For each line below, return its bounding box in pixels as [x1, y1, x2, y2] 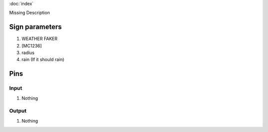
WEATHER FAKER [21, 36, 58, 42]
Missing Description [9, 10, 50, 16]
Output [9, 107, 27, 114]
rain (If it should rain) [21, 57, 65, 63]
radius [21, 50, 35, 56]
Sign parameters [9, 23, 62, 31]
